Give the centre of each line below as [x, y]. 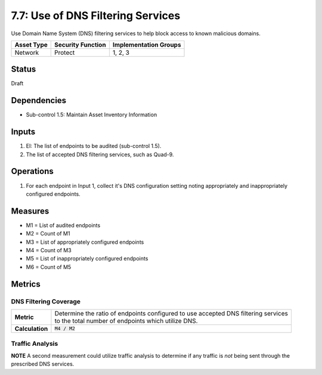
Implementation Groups [147, 45]
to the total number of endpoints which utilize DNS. [126, 321]
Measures [30, 211]
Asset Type [31, 45]
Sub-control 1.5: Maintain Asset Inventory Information [92, 115]
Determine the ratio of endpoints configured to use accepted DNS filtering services [171, 313]
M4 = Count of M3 [49, 250]
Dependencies [39, 100]
